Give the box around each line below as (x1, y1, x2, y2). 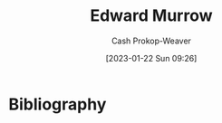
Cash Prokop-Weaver (111, 35, 192, 46)
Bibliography (8, 94, 107, 114)
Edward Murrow (89, 5, 214, 26)
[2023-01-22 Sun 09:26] (105, 52, 198, 63)
